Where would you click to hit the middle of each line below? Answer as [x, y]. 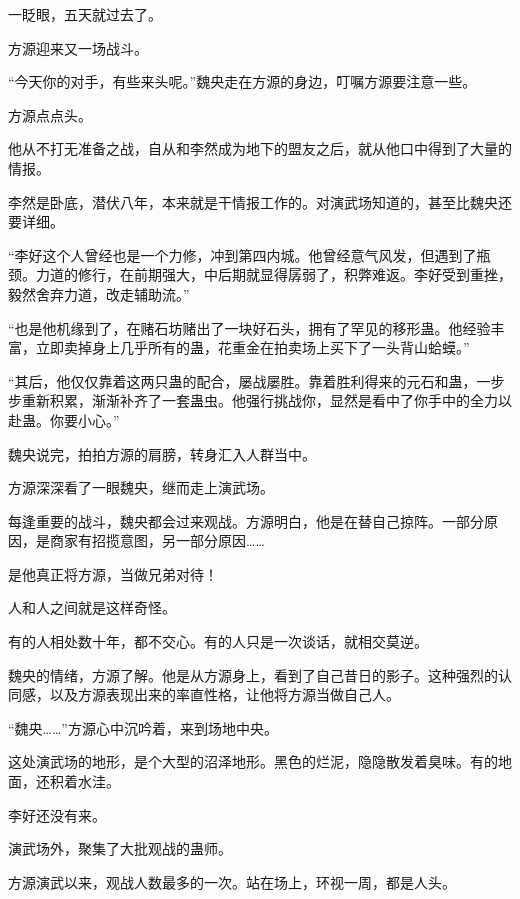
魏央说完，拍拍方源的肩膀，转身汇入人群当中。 [162, 453]
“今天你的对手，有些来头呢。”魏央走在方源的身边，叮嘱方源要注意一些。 [242, 81]
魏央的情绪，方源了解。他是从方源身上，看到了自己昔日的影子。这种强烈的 [253, 674]
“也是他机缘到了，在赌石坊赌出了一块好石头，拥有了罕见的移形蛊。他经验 [249, 327]
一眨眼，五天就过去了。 [85, 14]
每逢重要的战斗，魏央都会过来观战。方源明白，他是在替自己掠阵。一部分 [246, 520]
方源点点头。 [50, 114]
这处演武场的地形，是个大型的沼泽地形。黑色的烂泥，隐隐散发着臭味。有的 [253, 761]
